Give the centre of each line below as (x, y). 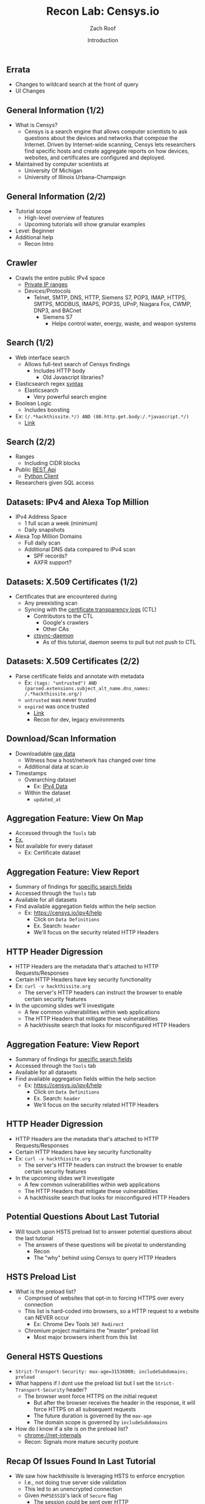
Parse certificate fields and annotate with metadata (80, 676)
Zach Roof (103, 28)
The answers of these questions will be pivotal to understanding (105, 1245)
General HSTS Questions (54, 1356)
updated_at (47, 800)
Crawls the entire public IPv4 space (60, 278)
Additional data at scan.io (56, 766)
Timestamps (31, 773)
